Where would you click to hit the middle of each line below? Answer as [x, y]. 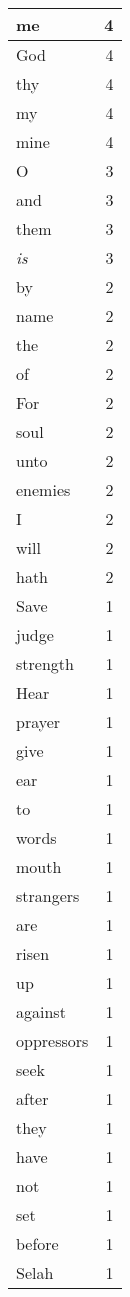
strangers [48, 895]
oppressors [52, 1040]
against [41, 1011]
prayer [38, 721]
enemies [43, 489]
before [37, 1243]
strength [45, 663]
